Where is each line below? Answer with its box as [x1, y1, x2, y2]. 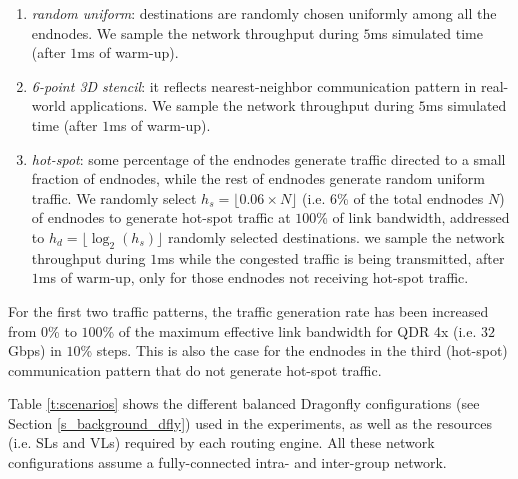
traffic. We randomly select [31, 187, 197, 208]
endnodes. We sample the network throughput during [31, 22, 359, 43]
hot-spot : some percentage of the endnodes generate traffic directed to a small [31, 148, 506, 169]
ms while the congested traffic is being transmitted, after [157, 247, 505, 268]
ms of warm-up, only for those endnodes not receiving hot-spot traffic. [38, 267, 469, 288]
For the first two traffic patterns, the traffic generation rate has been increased [8, 300, 489, 321]
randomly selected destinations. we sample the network [167, 226, 505, 247]
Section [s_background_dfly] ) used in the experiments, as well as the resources [8, 412, 493, 433]
